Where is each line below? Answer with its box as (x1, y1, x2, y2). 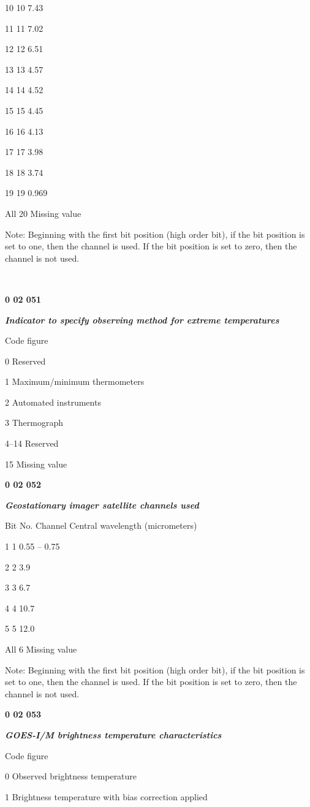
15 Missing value (5, 457, 67, 470)
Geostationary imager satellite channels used (5, 498, 199, 511)
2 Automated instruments (5, 395, 101, 408)
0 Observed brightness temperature (5, 770, 137, 782)
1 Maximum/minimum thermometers (5, 375, 145, 388)
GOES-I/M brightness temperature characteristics (5, 728, 222, 741)
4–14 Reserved (5, 437, 59, 450)
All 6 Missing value (5, 643, 77, 655)
